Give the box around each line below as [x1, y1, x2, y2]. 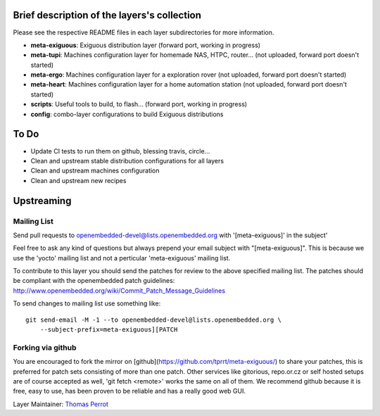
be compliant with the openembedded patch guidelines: [13, 277, 175, 285]
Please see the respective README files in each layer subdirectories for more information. [13, 28, 274, 37]
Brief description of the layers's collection [13, 9, 202, 21]
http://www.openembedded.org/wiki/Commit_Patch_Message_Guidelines [13, 286, 225, 295]
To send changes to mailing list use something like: [13, 299, 161, 308]
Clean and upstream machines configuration [30, 166, 160, 175]
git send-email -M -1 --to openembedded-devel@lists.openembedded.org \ [25, 315, 281, 324]
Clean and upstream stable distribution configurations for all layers [30, 156, 224, 165]
